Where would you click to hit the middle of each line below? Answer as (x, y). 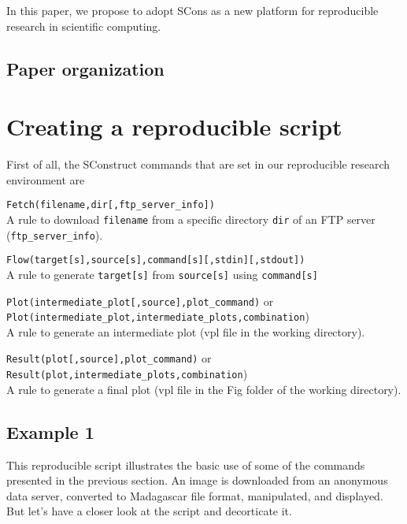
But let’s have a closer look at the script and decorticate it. (149, 511)
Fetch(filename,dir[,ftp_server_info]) (111, 205)
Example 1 (50, 431)
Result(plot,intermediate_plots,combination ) (127, 374)
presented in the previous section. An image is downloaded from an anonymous (197, 480)
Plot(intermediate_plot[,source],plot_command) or (140, 301)
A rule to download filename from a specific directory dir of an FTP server (191, 219)
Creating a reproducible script (174, 126)
